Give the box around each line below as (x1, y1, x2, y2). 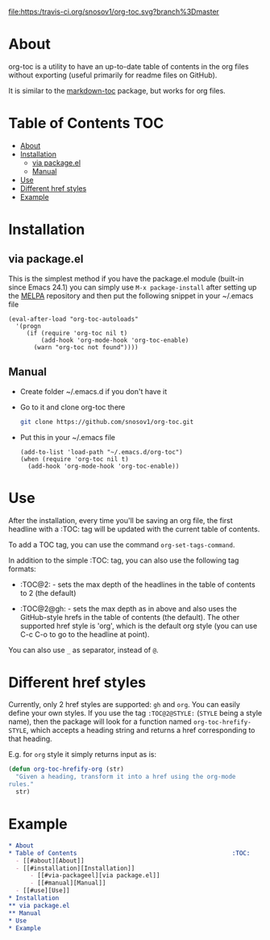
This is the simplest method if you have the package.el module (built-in (8, 273, 244, 283)
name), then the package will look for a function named (8, 717, 192, 726)
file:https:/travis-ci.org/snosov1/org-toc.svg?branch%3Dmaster (8, 7, 220, 16)
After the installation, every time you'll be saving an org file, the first (8, 515, 234, 525)
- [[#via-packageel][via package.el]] (29, 871, 160, 880)
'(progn (15, 322, 42, 330)
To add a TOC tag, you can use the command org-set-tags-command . (8, 539, 235, 549)
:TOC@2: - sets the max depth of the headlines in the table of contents (19, 580, 255, 589)
